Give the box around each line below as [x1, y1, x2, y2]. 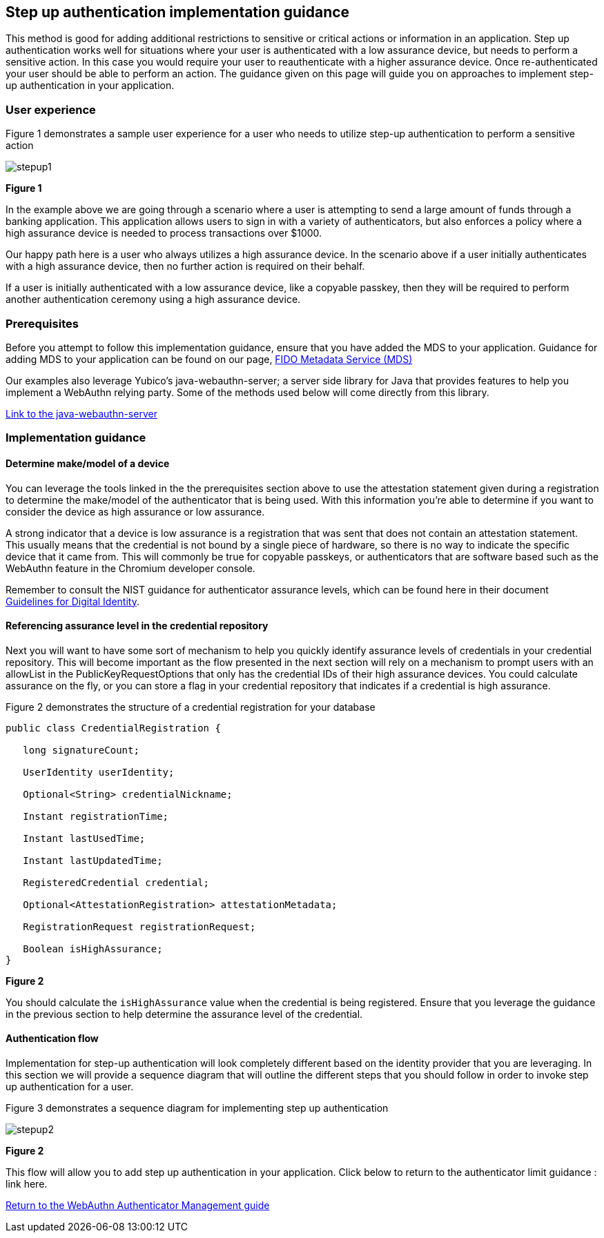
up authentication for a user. [6, 1080, 134, 1092]
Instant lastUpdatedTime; [23, 854, 163, 866]
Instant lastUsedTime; [23, 832, 146, 844]
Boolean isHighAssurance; [23, 943, 163, 954]
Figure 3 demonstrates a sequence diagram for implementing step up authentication [6, 1101, 389, 1114]
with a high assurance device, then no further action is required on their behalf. [6, 260, 365, 273]
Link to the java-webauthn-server [6, 407, 157, 420]
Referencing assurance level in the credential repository [6, 620, 269, 632]
